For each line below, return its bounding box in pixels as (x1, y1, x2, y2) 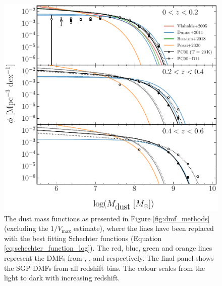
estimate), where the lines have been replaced (74, 223, 214, 233)
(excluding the (4, 223, 48, 233)
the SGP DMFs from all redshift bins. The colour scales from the (4, 262, 205, 273)
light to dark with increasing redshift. (4, 272, 120, 283)
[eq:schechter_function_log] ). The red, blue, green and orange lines (4, 243, 212, 253)
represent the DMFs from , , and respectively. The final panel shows (4, 252, 214, 263)
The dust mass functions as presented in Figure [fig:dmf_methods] (4, 213, 210, 223)
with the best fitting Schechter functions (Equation (4, 232, 162, 243)
